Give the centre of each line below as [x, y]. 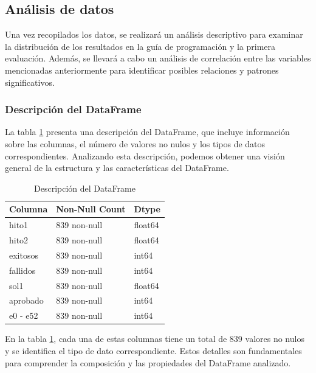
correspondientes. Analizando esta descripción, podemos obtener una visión [145, 155]
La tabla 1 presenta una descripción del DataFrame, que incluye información [147, 132]
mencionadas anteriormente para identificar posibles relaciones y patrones [142, 70]
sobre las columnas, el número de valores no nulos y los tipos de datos [135, 143]
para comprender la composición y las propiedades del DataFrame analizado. [148, 362]
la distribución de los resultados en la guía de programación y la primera [140, 46]
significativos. [30, 82]
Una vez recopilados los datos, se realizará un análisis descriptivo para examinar [154, 34]
